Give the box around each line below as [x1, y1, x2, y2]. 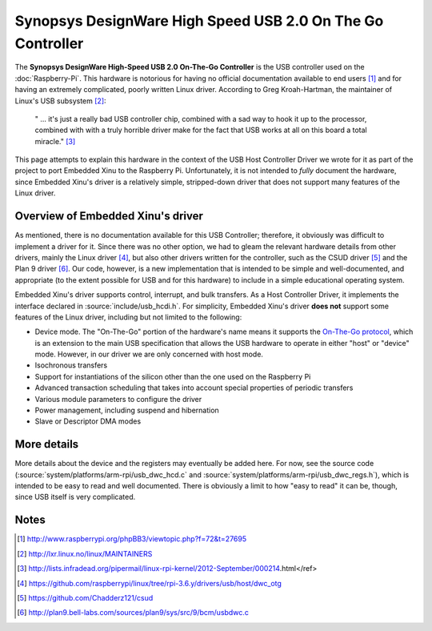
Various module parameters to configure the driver [34, 394, 202, 404]
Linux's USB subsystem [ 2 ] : [14, 96, 107, 106]
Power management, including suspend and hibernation [34, 405, 219, 416]
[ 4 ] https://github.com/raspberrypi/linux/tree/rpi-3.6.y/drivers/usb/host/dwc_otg [17, 578, 282, 588]
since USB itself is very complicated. [14, 492, 136, 502]
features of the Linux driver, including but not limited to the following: [14, 312, 242, 322]
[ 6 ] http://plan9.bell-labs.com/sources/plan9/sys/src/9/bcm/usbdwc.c [17, 608, 250, 617]
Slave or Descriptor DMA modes [34, 416, 142, 426]
